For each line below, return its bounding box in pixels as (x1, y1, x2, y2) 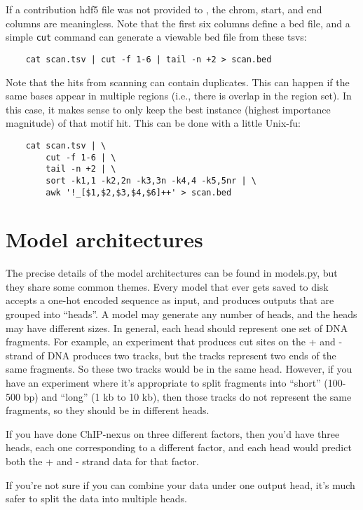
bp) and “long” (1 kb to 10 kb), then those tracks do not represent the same (23, 389, 352, 404)
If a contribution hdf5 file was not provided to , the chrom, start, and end (6, 2, 322, 16)
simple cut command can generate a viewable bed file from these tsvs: (6, 29, 307, 44)
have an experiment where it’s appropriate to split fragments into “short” (6, 375, 321, 390)
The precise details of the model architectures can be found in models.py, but (6, 266, 338, 280)
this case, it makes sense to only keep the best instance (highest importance (6, 102, 331, 116)
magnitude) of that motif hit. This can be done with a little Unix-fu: (6, 116, 301, 130)
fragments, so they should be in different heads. (6, 403, 210, 418)
